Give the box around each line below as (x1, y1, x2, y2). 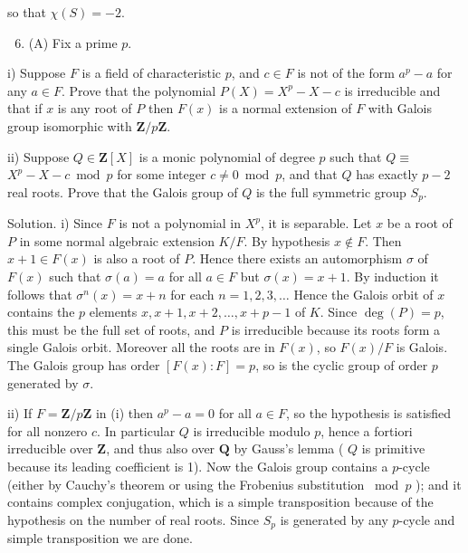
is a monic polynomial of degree (138, 147, 315, 166)
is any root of (57, 99, 132, 118)
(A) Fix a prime (28, 33, 118, 52)
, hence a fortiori (320, 421, 413, 440)
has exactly (356, 165, 418, 184)
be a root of (387, 214, 453, 233)
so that (7, 3, 46, 21)
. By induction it (346, 266, 439, 285)
